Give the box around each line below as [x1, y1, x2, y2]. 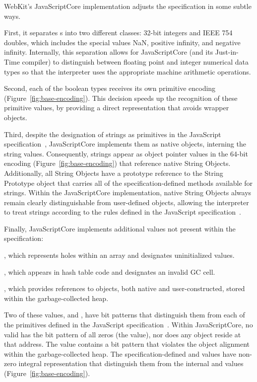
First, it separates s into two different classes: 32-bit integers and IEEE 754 [4, 27, 233, 38]
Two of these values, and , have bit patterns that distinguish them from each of [4, 309, 245, 320]
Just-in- [215, 47, 239, 57]
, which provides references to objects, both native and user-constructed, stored [4, 283, 245, 294]
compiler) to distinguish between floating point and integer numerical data [22, 56, 249, 67]
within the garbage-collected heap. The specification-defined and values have [4, 348, 237, 359]
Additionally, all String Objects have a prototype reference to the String [4, 167, 223, 178]
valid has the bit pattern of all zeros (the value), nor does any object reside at [4, 329, 241, 339]
